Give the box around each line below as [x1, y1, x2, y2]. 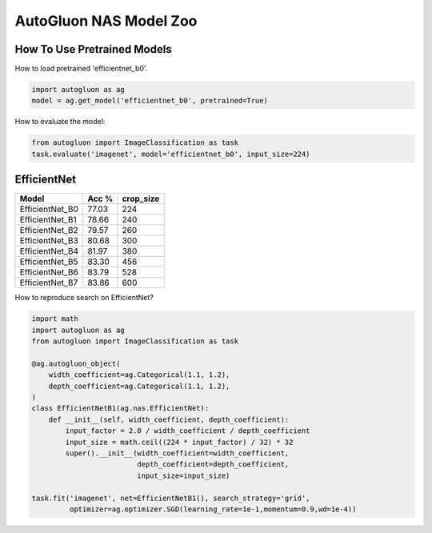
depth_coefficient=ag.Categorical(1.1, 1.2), [48, 381, 230, 391]
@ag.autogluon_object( [31, 359, 121, 368]
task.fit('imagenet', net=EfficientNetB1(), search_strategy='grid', [31, 493, 310, 503]
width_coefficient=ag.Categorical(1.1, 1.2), [48, 371, 230, 379]
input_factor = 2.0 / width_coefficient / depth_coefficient [65, 427, 310, 435]
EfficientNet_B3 [19, 235, 79, 246]
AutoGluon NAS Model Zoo [14, 12, 198, 30]
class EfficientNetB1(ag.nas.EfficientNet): [31, 404, 210, 413]
